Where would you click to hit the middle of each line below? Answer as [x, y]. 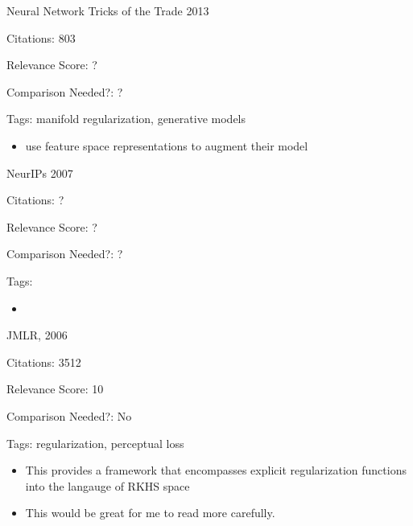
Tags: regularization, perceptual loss [95, 443]
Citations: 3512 [44, 362]
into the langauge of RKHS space [107, 485]
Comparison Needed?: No [69, 415]
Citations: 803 [41, 37]
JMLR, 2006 [37, 335]
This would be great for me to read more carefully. [150, 513]
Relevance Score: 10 [55, 389]
